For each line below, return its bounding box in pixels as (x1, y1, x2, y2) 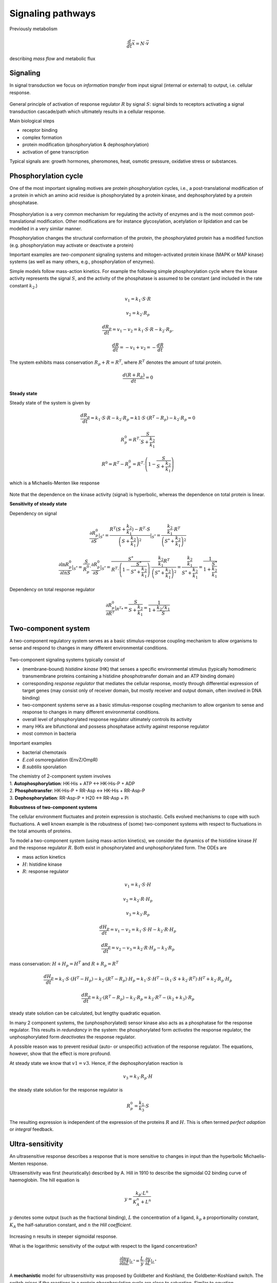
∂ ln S (60, 570, 71, 576)
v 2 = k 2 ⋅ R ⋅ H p (123, 896, 153, 903)
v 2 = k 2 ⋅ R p (126, 310, 150, 318)
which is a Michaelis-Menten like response (9, 480, 100, 486)
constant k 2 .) (9, 282, 38, 290)
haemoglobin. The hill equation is (9, 1177, 80, 1183)
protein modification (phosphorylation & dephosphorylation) (22, 142, 149, 148)
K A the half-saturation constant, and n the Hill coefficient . (9, 1221, 132, 1229)
